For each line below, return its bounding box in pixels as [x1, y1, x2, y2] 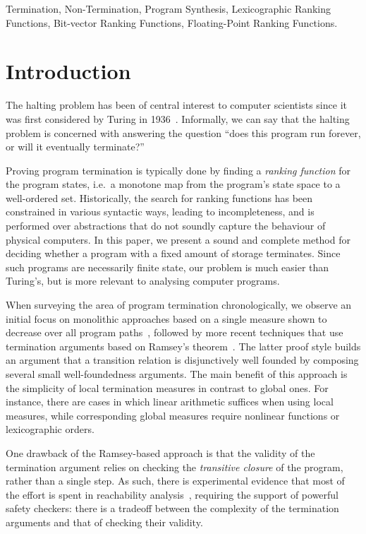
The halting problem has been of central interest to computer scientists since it [6, 97, 347, 112]
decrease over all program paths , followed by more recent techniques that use [6, 325, 343, 340]
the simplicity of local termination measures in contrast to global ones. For [6, 380, 329, 395]
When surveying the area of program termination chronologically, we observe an [6, 297, 352, 312]
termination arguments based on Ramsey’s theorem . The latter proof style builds [6, 338, 361, 353]
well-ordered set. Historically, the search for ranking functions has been [6, 190, 313, 205]
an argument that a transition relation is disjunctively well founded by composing [6, 352, 359, 367]
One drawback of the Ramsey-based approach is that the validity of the [6, 445, 315, 460]
